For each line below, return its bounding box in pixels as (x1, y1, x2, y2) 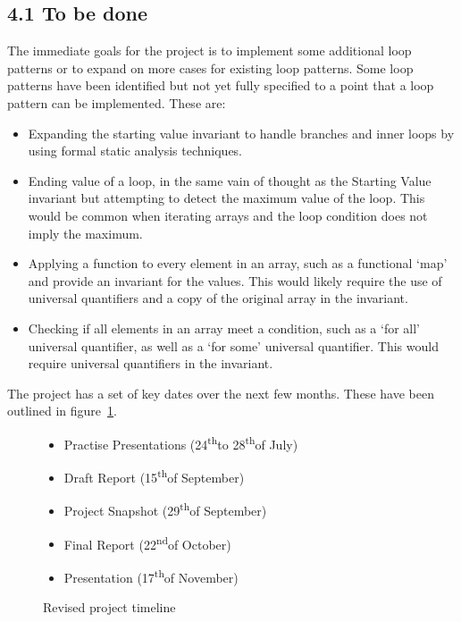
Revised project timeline (43, 598, 176, 617)
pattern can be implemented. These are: (7, 93, 226, 112)
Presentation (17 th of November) (63, 565, 239, 586)
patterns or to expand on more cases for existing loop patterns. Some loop (7, 58, 414, 77)
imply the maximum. (28, 223, 143, 242)
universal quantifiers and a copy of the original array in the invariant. (28, 289, 408, 307)
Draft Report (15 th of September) (63, 466, 245, 486)
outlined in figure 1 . (7, 401, 117, 420)
